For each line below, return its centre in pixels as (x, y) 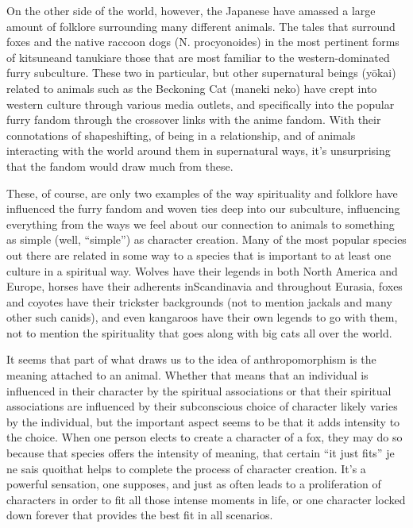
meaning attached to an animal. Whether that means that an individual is (187, 375)
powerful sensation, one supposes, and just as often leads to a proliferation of (194, 484)
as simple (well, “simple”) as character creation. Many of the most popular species (206, 239)
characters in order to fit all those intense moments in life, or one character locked (206, 499)
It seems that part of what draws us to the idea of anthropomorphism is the (191, 359)
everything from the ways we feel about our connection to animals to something (201, 224)
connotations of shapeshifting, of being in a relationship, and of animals (181, 135)
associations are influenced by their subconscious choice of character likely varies (202, 406)
